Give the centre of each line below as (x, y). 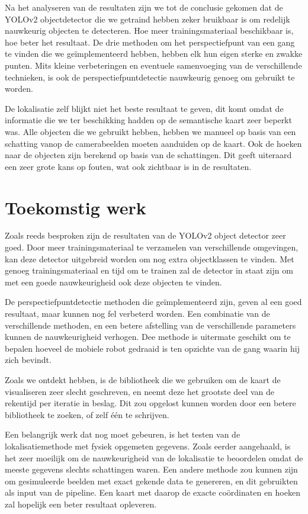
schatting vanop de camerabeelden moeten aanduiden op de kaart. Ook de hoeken (153, 143)
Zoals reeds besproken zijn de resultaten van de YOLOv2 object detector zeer (145, 235)
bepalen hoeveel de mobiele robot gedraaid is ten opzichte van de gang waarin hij (152, 348)
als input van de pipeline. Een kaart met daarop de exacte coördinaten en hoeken (153, 492)
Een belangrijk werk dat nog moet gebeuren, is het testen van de (123, 434)
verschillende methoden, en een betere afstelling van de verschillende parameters (150, 325)
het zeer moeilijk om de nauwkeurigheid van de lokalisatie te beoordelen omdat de (154, 457)
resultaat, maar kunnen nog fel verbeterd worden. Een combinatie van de (137, 313)
